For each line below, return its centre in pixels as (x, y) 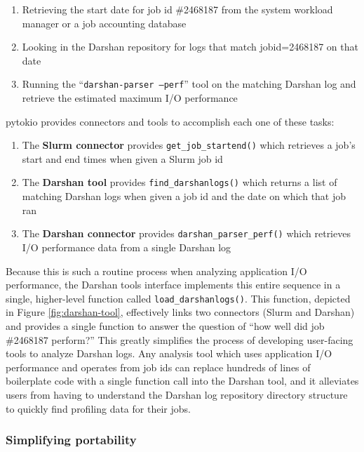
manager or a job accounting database (104, 23)
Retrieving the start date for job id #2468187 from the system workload (177, 9)
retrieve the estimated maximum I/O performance (130, 98)
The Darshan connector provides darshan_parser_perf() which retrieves (186, 233)
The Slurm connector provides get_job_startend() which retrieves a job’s (189, 145)
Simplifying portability (71, 440)
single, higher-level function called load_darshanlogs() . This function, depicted (178, 298)
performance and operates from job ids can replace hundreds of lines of (158, 367)
